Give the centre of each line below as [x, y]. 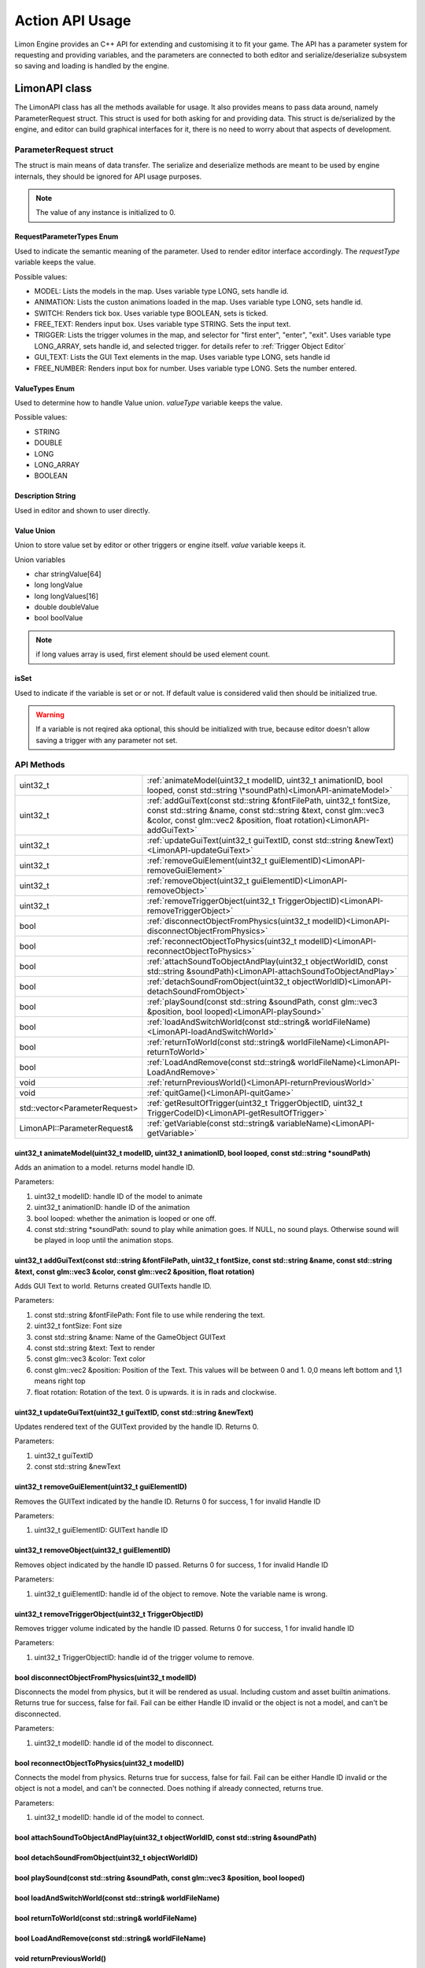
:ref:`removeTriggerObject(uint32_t [211, 901]
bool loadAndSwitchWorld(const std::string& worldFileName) [117, 1898]
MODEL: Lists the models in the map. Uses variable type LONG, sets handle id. [161, 290]
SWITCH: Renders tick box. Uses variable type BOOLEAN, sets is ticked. [151, 313]
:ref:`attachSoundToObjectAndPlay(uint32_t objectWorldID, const [268, 961]
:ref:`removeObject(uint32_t [198, 880]
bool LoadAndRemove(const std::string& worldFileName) [110, 1938]
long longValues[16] [66, 596]
